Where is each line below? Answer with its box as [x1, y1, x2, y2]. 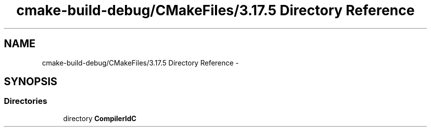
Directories [4, 96, 47, 106]
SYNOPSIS [4, 75, 58, 88]
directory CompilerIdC [63, 114, 137, 123]
